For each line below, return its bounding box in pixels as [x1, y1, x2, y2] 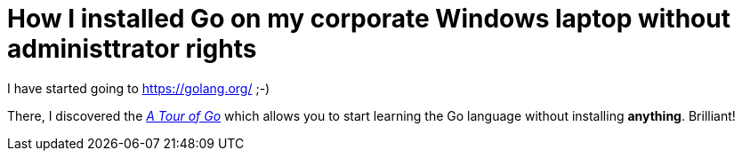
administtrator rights [7, 34, 257, 64]
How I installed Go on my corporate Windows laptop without [7, 4, 730, 34]
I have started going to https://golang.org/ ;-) [7, 80, 270, 96]
